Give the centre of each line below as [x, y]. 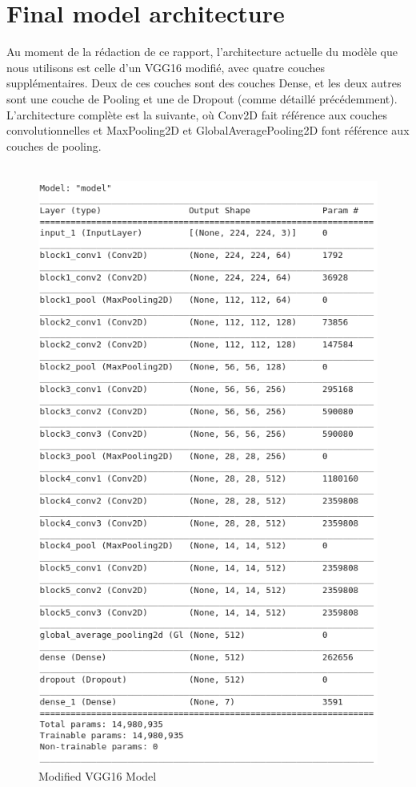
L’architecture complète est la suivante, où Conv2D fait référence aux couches [197, 114]
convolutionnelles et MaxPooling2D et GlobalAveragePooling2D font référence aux [208, 130]
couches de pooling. [54, 145]
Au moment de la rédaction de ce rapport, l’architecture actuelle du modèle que [202, 52]
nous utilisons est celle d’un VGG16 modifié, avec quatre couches [166, 67]
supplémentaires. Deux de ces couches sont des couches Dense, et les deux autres [204, 83]
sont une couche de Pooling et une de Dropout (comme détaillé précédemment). [202, 98]
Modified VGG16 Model [98, 775]
